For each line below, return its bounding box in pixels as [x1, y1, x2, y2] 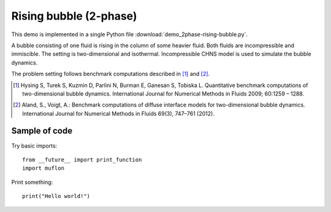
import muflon [22, 165, 64, 172]
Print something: [11, 178, 53, 186]
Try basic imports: [11, 142, 58, 150]
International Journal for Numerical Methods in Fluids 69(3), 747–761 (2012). [22, 110, 215, 117]
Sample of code [11, 126, 73, 136]
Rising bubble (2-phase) [11, 9, 137, 23]
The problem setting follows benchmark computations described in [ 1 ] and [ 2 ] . [11, 70, 210, 78]
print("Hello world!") [22, 193, 91, 200]
